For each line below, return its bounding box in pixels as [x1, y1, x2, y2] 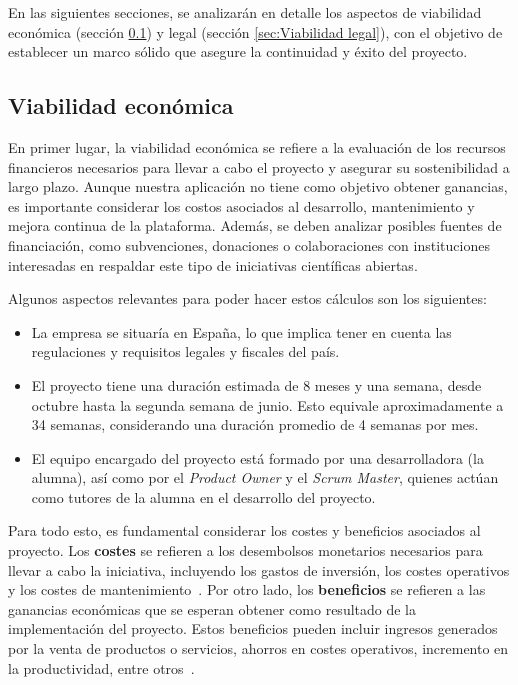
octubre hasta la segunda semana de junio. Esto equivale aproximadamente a [31, 394, 504, 415]
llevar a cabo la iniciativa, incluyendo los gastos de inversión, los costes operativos [8, 559, 510, 580]
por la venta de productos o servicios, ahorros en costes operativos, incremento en [8, 638, 509, 659]
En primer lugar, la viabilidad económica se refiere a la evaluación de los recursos [8, 136, 506, 157]
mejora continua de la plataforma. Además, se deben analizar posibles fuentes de [8, 215, 502, 236]
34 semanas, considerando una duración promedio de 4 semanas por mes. [31, 414, 479, 435]
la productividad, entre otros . [8, 657, 195, 678]
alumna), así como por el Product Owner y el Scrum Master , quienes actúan [31, 467, 499, 488]
